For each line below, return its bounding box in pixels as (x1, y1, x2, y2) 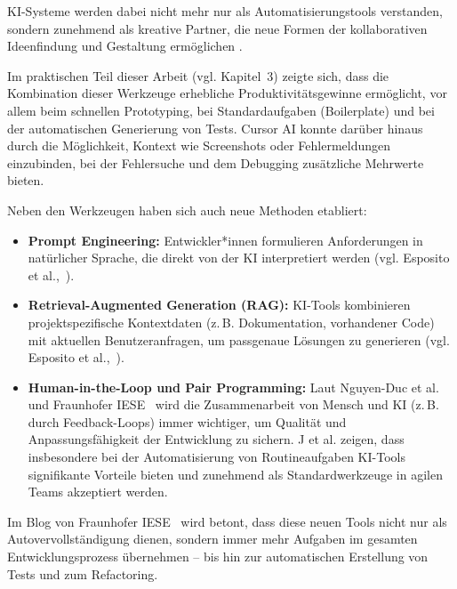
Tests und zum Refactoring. (7, 564, 158, 583)
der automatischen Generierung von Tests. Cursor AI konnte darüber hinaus (7, 118, 423, 137)
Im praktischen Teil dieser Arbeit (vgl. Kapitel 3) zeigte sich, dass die (7, 66, 389, 85)
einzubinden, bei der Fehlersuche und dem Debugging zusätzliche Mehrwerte (7, 153, 424, 172)
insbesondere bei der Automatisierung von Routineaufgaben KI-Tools (28, 448, 405, 466)
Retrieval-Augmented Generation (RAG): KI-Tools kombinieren (28, 295, 411, 314)
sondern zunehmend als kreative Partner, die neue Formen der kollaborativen (7, 19, 428, 37)
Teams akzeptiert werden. (28, 482, 168, 501)
